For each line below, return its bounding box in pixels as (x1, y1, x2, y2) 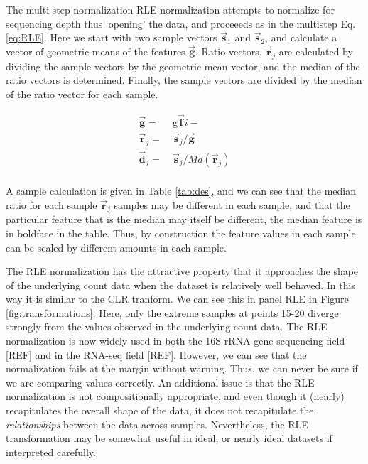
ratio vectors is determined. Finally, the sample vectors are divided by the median (6, 72, 362, 87)
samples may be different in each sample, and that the (114, 197, 350, 212)
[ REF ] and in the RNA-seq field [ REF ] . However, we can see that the (6, 347, 307, 362)
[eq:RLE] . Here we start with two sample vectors (6, 30, 217, 45)
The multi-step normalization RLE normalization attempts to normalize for (6, 2, 335, 16)
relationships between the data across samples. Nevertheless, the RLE (6, 416, 308, 431)
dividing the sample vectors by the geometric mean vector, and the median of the (6, 58, 360, 73)
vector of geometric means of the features (6, 43, 185, 58)
